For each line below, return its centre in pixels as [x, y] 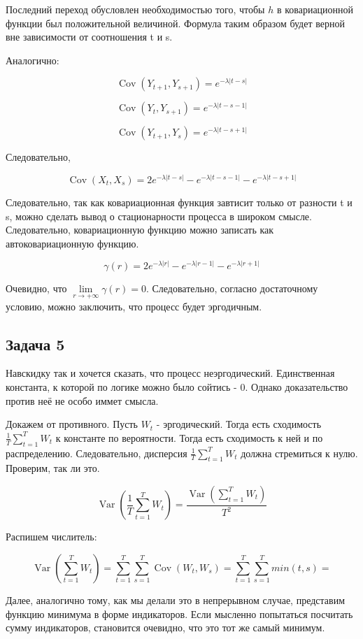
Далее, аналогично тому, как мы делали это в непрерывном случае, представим [175, 599]
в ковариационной [315, 9]
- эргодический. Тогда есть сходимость [239, 424]
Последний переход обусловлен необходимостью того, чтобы [135, 9]
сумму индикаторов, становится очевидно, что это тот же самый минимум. [165, 627]
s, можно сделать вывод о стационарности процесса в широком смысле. [159, 216]
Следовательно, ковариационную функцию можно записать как [140, 230]
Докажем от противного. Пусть [72, 424]
